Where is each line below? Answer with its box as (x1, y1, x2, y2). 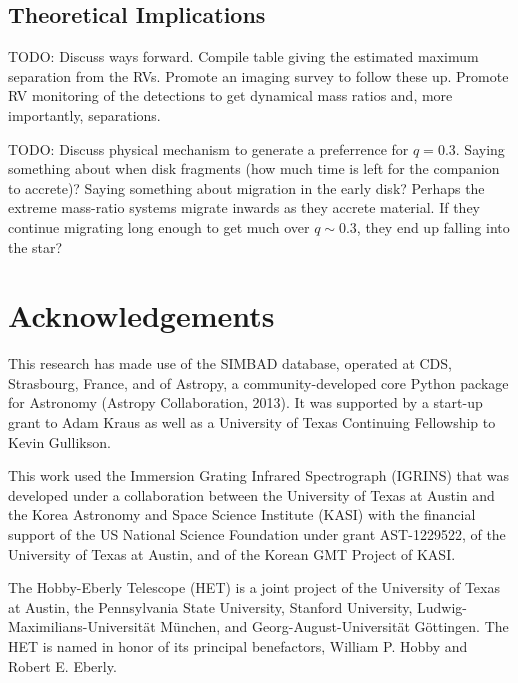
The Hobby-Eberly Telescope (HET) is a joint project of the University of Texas (8, 577, 500, 598)
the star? (8, 236, 63, 257)
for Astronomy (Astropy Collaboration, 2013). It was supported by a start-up (8, 392, 483, 413)
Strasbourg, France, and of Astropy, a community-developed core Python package (8, 372, 509, 393)
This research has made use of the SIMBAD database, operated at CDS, (8, 353, 452, 374)
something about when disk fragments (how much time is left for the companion (8, 158, 500, 179)
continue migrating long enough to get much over (8, 216, 310, 237)
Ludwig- (417, 596, 467, 617)
